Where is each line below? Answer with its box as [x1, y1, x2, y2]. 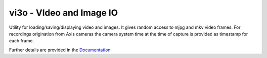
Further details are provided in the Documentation [9, 47, 111, 53]
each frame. [9, 38, 34, 44]
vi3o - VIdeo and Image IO [9, 7, 118, 18]
